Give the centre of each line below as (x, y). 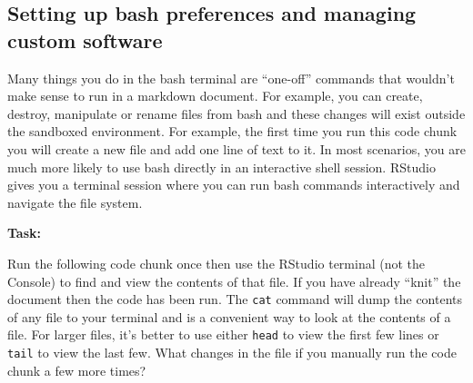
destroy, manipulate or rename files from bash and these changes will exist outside (236, 113)
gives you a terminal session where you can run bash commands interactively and (234, 185)
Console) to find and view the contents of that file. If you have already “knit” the (234, 281)
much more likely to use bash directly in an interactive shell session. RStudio (221, 167)
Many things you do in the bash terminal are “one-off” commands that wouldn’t (231, 78)
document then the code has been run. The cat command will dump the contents (235, 299)
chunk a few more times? (77, 370)
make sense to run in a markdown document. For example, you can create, (215, 96)
